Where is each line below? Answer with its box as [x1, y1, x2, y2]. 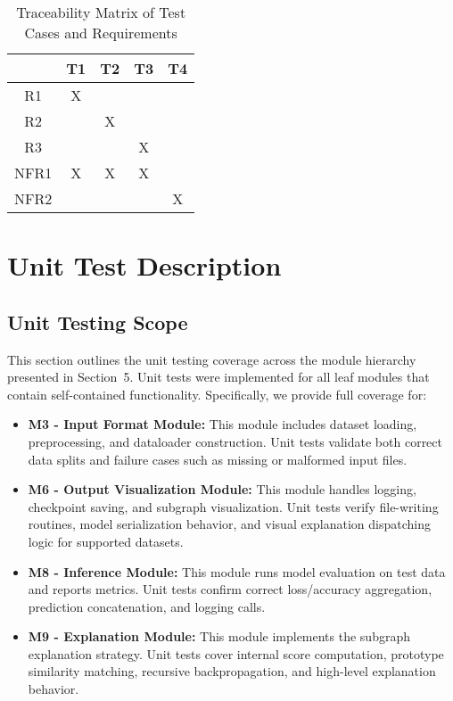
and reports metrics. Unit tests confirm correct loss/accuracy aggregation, [28, 580, 432, 598]
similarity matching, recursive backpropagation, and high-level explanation [28, 662, 436, 680]
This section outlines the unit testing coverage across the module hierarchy [7, 350, 416, 368]
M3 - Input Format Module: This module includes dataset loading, [28, 415, 417, 433]
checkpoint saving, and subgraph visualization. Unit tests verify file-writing [28, 497, 439, 515]
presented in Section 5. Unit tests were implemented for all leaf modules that [7, 367, 430, 386]
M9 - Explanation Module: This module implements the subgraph [28, 627, 410, 646]
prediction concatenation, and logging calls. [28, 597, 266, 615]
